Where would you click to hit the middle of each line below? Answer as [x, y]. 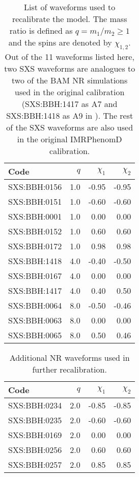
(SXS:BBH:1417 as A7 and [69, 104]
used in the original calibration [70, 92]
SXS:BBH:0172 [35, 246]
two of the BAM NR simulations [70, 80]
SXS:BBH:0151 [35, 202]
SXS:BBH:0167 [35, 276]
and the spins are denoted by [60, 42]
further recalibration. [69, 370]
